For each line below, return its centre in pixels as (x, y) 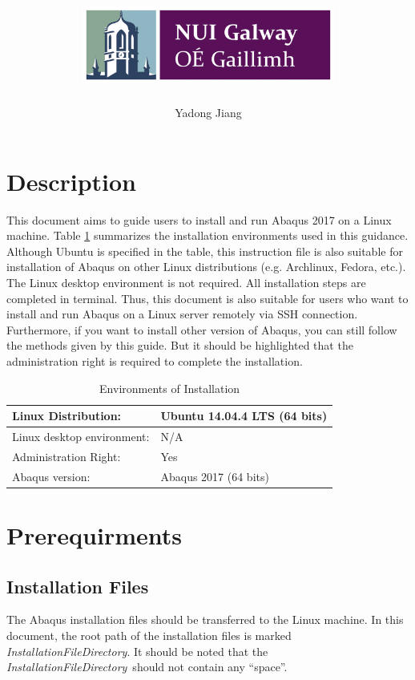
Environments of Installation (170, 388)
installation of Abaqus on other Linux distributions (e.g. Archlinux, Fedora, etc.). (206, 267)
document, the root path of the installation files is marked (149, 635)
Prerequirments (94, 535)
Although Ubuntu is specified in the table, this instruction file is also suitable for (205, 251)
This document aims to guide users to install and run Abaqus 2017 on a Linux (199, 219)
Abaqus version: (51, 476)
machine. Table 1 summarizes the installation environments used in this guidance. (207, 235)
